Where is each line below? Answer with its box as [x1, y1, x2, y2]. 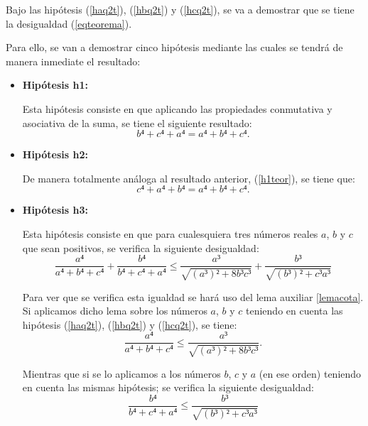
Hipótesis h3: [22, 202, 88, 217]
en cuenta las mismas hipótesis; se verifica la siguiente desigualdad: [22, 380, 314, 395]
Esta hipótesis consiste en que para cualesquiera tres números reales [22, 226, 318, 241]
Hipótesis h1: [22, 77, 88, 92]
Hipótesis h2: [22, 147, 88, 162]
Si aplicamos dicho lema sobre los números [22, 303, 207, 318]
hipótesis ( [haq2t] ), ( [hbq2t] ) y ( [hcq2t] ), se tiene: [22, 317, 237, 332]
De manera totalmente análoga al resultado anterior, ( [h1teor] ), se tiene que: [22, 170, 355, 185]
